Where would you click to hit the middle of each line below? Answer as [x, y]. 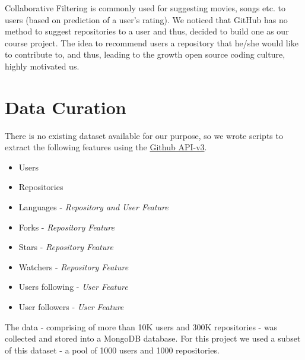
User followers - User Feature [71, 307]
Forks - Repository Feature [66, 227]
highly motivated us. [42, 66]
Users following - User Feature [73, 287]
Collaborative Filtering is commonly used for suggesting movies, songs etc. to [145, 8]
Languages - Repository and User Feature [93, 207]
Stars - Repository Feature [66, 247]
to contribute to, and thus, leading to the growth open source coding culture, [145, 54]
